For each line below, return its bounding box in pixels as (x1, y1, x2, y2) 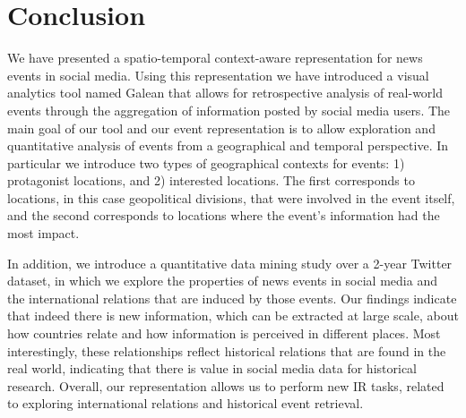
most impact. (7, 224, 80, 243)
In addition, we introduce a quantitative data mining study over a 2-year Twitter (7, 253, 453, 272)
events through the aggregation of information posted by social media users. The (7, 100, 451, 119)
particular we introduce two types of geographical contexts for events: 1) (7, 153, 405, 172)
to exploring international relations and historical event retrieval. (7, 394, 364, 413)
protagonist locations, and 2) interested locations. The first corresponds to (7, 171, 415, 190)
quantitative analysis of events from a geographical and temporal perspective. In (7, 136, 449, 155)
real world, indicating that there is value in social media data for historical (7, 359, 418, 378)
